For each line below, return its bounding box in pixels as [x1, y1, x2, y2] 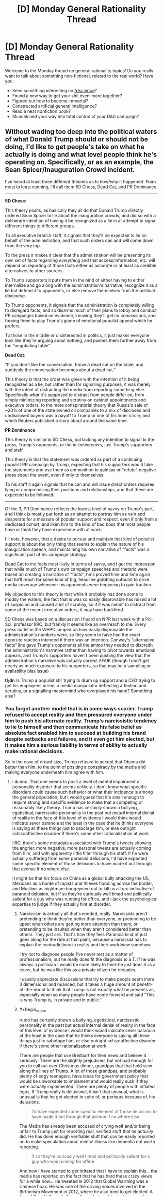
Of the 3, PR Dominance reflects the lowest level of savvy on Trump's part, [5, 506, 154, 512]
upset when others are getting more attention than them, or [19, 921, 138, 927]
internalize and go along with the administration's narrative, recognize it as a [5, 282, 158, 288]
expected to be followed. [5, 492, 55, 498]
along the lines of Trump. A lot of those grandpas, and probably [19, 1068, 147, 1074]
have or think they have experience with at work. [5, 526, 102, 532]
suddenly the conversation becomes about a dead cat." [5, 367, 116, 373]
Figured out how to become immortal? [12, 98, 89, 103]
